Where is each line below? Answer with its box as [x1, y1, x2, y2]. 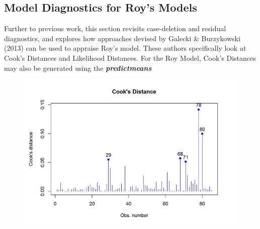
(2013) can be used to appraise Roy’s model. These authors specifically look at [4, 43, 246, 53]
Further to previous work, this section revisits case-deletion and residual [4, 23, 226, 34]
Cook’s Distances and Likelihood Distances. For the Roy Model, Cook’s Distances [4, 52, 256, 63]
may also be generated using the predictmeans [4, 62, 152, 73]
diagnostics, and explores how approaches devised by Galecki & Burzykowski [4, 33, 240, 43]
